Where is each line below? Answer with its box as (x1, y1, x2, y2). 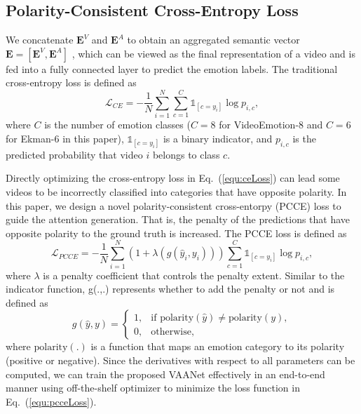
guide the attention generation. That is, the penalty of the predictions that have (6, 212, 350, 227)
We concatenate (6, 32, 74, 47)
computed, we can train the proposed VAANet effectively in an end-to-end (6, 366, 325, 381)
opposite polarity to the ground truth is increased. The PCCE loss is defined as (6, 225, 347, 240)
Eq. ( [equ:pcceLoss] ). (6, 394, 97, 408)
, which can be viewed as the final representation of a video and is (71, 46, 355, 60)
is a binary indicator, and (163, 131, 273, 145)
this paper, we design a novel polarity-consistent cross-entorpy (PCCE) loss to (6, 198, 341, 213)
